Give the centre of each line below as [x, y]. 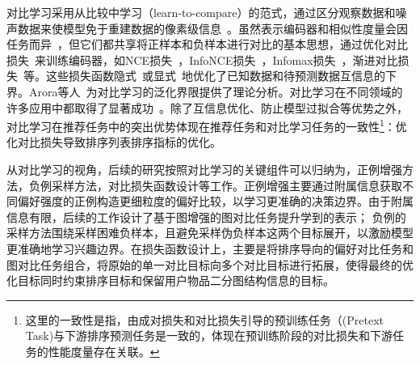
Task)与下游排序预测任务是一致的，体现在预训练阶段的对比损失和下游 [209, 335]
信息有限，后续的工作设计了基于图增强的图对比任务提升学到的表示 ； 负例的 [206, 216]
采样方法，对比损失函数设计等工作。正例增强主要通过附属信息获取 [227, 185]
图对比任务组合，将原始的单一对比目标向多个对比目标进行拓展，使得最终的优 [210, 264]
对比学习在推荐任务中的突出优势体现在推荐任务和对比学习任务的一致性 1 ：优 [207, 125]
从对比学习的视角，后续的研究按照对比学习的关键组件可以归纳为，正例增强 [204, 169]
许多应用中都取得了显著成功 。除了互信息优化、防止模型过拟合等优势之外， [207, 107]
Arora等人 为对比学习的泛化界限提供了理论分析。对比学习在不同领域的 [216, 91]
